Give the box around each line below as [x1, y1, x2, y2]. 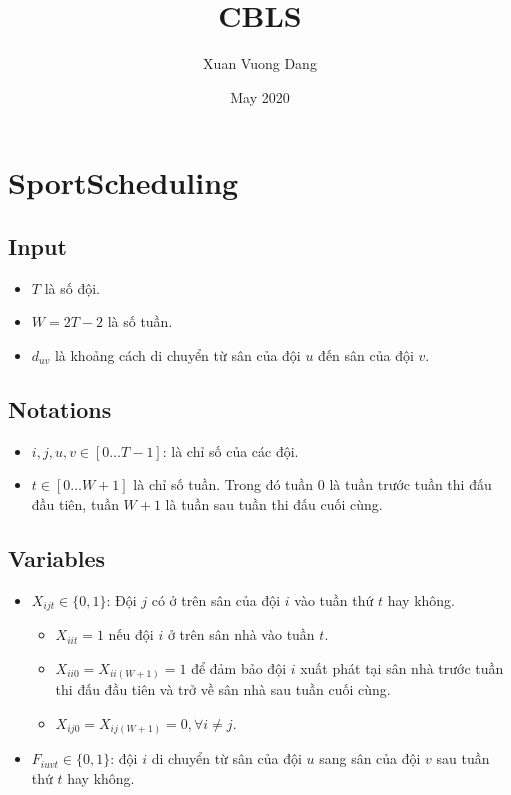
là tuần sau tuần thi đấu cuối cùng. [165, 493, 383, 514]
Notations [8, 393, 112, 424]
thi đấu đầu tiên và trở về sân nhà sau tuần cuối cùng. [55, 679, 391, 700]
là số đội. [44, 277, 100, 298]
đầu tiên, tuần [31, 493, 119, 514]
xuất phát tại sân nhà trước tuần [300, 657, 504, 678]
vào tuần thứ [294, 589, 374, 610]
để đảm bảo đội [191, 657, 287, 678]
